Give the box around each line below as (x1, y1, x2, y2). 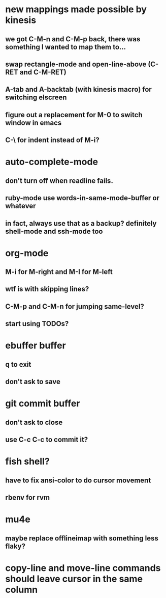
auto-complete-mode (5, 156, 98, 168)
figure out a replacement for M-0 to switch (5, 111, 143, 119)
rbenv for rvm (5, 493, 50, 502)
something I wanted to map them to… (5, 42, 126, 51)
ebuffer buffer (5, 340, 66, 351)
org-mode (5, 247, 49, 259)
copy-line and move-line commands (5, 562, 161, 574)
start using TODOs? (5, 319, 69, 328)
